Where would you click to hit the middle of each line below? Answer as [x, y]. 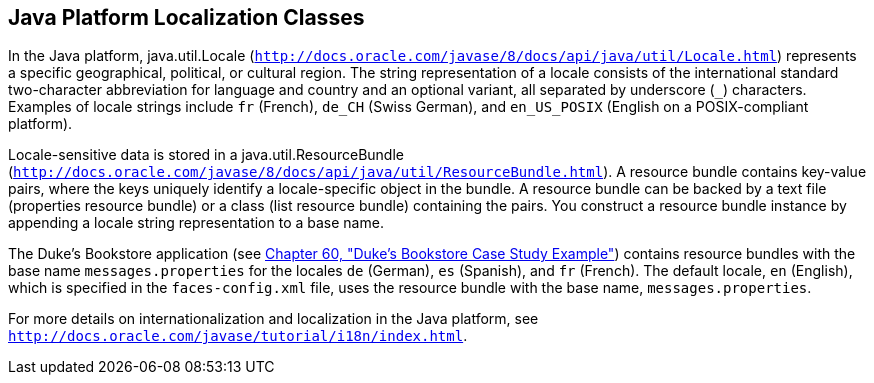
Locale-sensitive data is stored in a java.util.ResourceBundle [206, 155]
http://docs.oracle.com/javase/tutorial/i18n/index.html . [238, 336]
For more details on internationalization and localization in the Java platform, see [273, 319]
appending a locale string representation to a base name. [196, 223]
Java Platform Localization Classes [186, 17]
